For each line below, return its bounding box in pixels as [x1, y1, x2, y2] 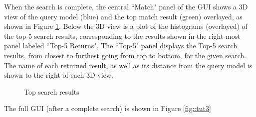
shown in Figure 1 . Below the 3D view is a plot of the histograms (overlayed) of [4, 21, 248, 31]
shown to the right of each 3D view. [4, 70, 113, 80]
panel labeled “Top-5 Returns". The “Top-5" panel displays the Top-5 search [4, 40, 238, 51]
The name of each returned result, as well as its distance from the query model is [4, 60, 253, 70]
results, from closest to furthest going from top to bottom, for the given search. [4, 50, 247, 60]
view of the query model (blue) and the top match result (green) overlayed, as [4, 11, 243, 21]
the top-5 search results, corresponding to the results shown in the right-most [4, 30, 241, 41]
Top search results [24, 86, 79, 97]
